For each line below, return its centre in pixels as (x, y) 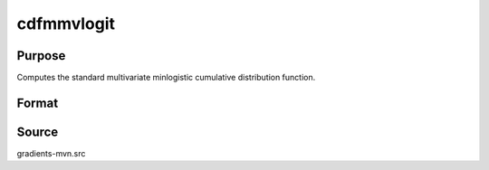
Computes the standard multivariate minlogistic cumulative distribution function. (166, 78)
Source (38, 132)
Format (38, 103)
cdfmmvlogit (66, 24)
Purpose (41, 56)
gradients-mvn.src (51, 153)
